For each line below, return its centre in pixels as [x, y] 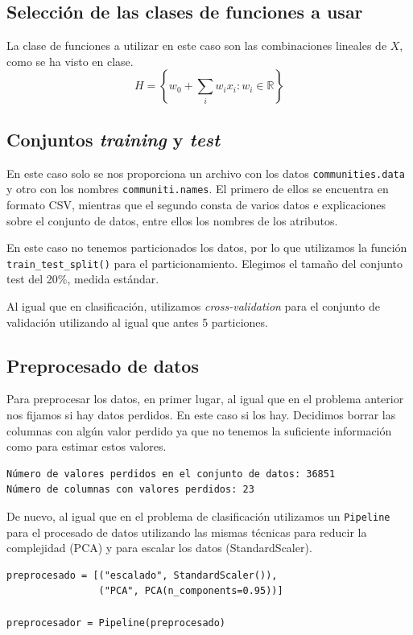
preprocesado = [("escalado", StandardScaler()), [142, 575]
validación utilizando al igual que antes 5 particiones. [137, 322]
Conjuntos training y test [114, 139]
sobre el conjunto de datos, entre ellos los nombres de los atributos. [172, 220]
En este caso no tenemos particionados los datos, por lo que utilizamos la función [207, 247]
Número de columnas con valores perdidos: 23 [130, 490]
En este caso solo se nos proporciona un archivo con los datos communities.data [206, 173]
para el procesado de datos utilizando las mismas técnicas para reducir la [187, 532]
